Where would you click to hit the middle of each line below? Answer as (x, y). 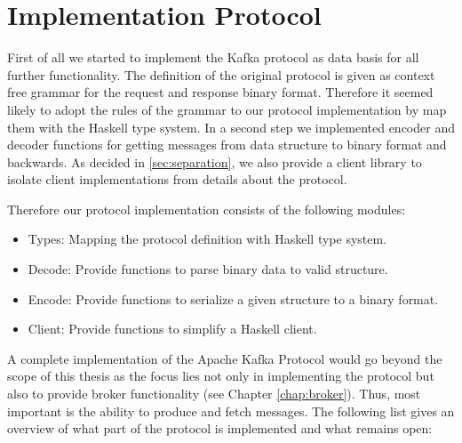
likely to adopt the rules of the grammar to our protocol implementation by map (227, 109)
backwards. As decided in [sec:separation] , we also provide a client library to (215, 161)
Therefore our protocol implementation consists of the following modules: (207, 209)
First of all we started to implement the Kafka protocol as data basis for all (213, 57)
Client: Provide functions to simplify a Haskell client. (172, 329)
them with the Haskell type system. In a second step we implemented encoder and (231, 127)
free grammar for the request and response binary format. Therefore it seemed (220, 92)
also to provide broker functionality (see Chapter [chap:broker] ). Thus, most (214, 394)
